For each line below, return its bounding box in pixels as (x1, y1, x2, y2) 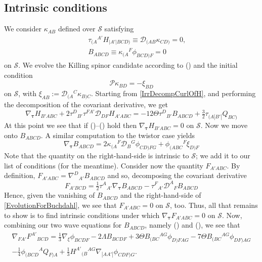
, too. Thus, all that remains (170, 199, 258, 210)
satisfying (104, 23, 134, 34)
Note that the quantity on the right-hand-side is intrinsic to (4, 150, 189, 161)
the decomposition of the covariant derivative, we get (4, 99, 168, 109)
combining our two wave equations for (4, 220, 122, 230)
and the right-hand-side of (120, 190, 201, 200)
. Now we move (200, 120, 248, 130)
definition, (4, 170, 35, 181)
